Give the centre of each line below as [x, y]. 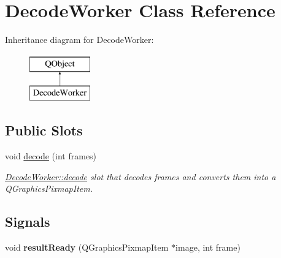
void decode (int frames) [51, 156]
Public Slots [44, 130]
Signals [28, 222]
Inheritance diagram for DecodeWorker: [79, 40]
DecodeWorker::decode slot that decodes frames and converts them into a [140, 176]
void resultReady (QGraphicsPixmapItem [87, 247]
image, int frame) [208, 247]
